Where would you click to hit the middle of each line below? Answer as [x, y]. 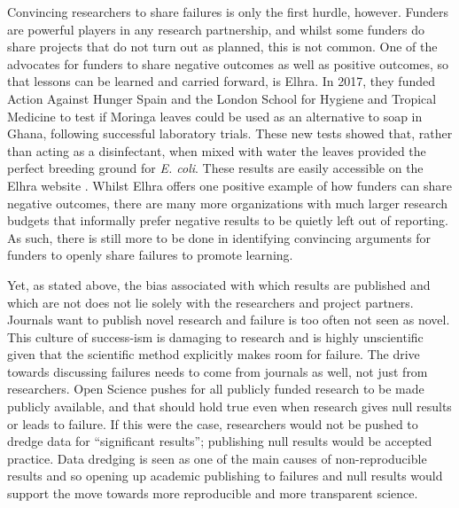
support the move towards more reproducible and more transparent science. [213, 493]
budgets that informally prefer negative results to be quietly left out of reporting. [228, 220]
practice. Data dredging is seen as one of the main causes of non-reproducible [217, 458]
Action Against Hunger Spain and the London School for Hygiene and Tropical [222, 98]
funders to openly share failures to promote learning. [150, 255]
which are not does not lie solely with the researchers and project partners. [210, 302]
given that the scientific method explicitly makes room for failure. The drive [214, 354]
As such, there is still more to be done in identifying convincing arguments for [219, 237]
